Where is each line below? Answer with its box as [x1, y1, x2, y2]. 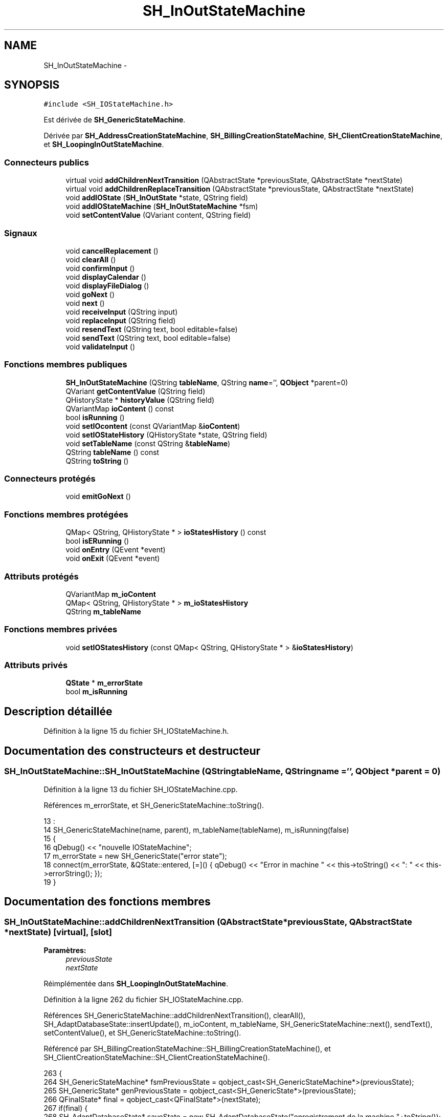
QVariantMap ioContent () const [65, 404, 174, 413]
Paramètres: [43, 945, 86, 955]
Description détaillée [4, 705, 113, 718]
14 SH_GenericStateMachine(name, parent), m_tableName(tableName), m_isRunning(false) [43, 825, 349, 834]
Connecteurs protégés [4, 473, 96, 484]
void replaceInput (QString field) [65, 316, 176, 325]
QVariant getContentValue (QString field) [65, 386, 206, 396]
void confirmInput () [65, 263, 135, 273]
